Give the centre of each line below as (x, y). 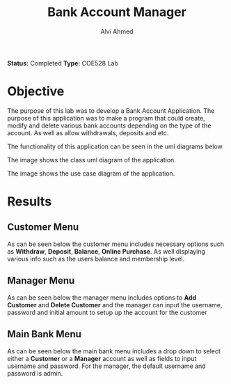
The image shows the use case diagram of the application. (91, 173)
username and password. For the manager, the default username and (107, 366)
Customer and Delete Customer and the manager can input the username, (115, 305)
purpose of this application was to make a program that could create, (106, 118)
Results (30, 202)
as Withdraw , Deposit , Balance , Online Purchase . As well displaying (106, 251)
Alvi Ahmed (117, 31)
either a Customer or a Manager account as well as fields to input (102, 358)
